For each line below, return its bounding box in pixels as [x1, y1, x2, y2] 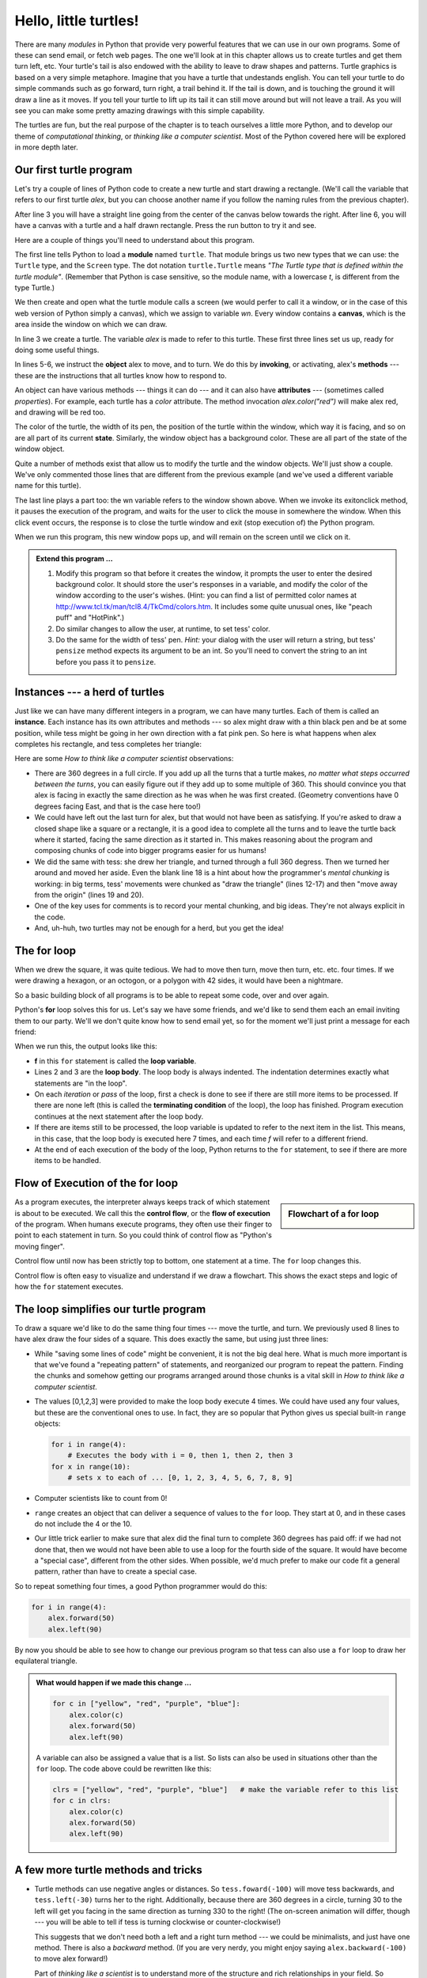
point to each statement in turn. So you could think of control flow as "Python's [14, 1230, 272, 1240]
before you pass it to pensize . [55, 657, 157, 666]
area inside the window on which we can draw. [14, 320, 168, 329]
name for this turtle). [14, 481, 81, 491]
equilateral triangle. [14, 1656, 78, 1665]
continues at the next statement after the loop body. [34, 1112, 204, 1121]
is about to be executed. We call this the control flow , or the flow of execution [14, 1208, 270, 1218]
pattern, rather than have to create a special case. [34, 1567, 198, 1576]
